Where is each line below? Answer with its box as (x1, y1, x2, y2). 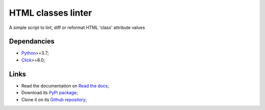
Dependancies (9, 37, 55, 46)
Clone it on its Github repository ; (21, 96, 87, 103)
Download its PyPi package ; (21, 90, 78, 96)
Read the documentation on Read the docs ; (21, 82, 109, 88)
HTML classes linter (9, 7, 92, 18)
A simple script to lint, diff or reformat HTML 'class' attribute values (9, 25, 145, 30)
